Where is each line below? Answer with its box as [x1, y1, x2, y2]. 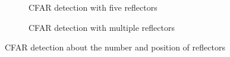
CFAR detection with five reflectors [29, 1, 157, 13]
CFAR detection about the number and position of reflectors [5, 41, 225, 53]
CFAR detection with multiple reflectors [29, 21, 175, 33]
